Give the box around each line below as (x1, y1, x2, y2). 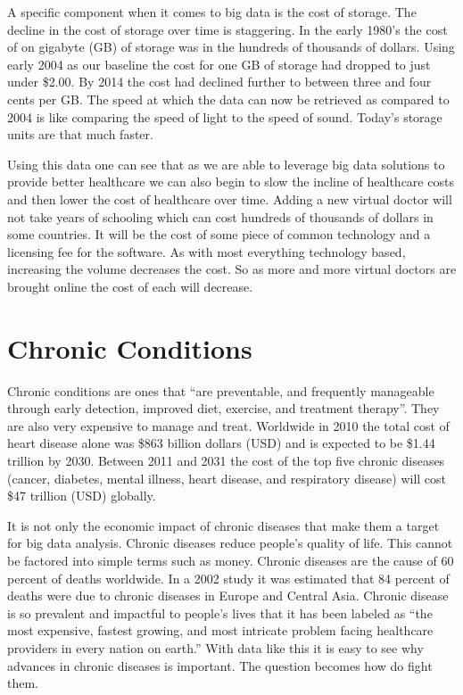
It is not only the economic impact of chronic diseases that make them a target (7, 516, 440, 534)
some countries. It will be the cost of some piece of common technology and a (7, 225, 431, 244)
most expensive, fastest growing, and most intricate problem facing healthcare (7, 621, 434, 640)
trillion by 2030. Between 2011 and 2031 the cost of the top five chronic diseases (7, 451, 445, 469)
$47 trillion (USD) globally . (7, 486, 156, 505)
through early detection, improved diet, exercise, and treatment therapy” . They (7, 399, 440, 418)
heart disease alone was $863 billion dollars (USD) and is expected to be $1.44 (7, 434, 435, 452)
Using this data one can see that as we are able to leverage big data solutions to (7, 154, 445, 173)
